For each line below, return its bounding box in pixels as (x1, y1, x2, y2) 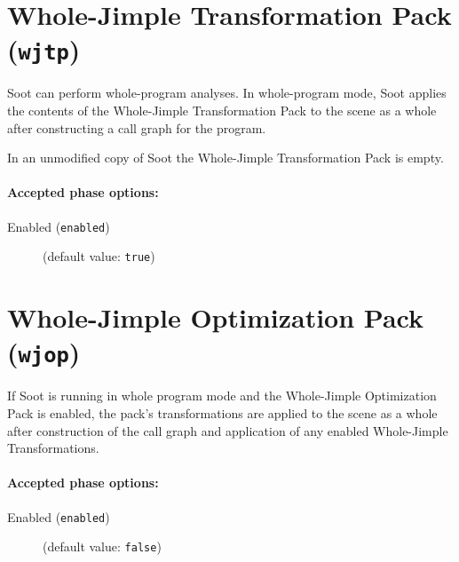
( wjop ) (7, 334, 81, 370)
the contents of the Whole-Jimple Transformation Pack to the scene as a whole (7, 101, 437, 120)
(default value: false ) (43, 537, 162, 556)
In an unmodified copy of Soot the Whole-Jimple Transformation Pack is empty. (7, 148, 444, 167)
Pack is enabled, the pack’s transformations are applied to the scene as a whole (7, 403, 438, 422)
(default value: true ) (43, 247, 155, 265)
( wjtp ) (7, 31, 81, 67)
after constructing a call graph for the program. (7, 118, 266, 137)
